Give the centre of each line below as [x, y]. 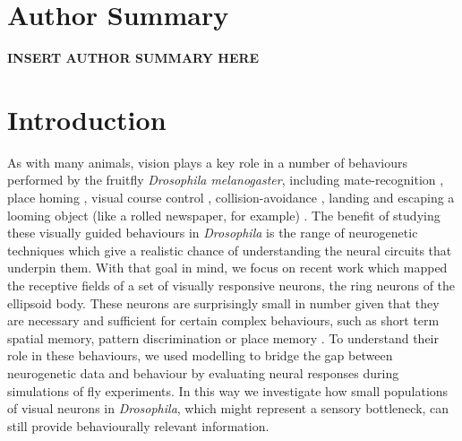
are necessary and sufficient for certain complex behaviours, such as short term [223, 320]
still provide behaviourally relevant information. [138, 425]
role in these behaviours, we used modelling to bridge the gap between [200, 355]
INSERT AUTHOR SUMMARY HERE [133, 58]
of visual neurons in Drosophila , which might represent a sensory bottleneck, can [228, 408]
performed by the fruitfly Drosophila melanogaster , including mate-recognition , [226, 180]
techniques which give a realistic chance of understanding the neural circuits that [230, 250]
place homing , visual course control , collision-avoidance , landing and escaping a [231, 198]
